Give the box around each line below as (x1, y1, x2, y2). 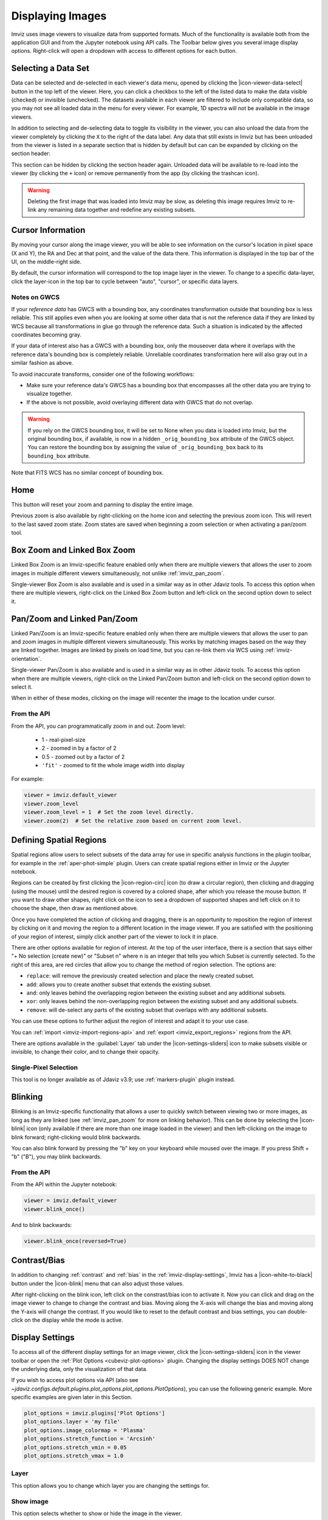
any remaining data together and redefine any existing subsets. (37, 206, 196, 213)
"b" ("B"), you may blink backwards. (11, 1153, 102, 1161)
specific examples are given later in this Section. (11, 1394, 133, 1401)
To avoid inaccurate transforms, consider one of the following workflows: (11, 370, 194, 378)
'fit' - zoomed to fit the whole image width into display (41, 762, 185, 769)
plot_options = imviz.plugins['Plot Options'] (24, 1410, 165, 1417)
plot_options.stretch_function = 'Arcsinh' (24, 1435, 156, 1442)
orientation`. (11, 655, 42, 662)
